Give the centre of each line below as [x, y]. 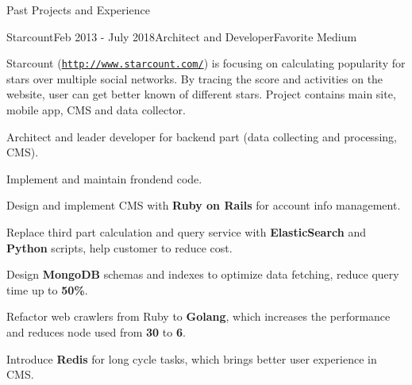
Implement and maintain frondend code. [104, 178]
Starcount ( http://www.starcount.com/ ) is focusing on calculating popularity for [206, 63]
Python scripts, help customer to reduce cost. [119, 247]
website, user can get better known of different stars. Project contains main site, [201, 94]
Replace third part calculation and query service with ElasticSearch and [186, 232]
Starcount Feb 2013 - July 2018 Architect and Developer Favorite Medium [182, 36]
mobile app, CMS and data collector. [96, 110]
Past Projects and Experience [78, 10]
